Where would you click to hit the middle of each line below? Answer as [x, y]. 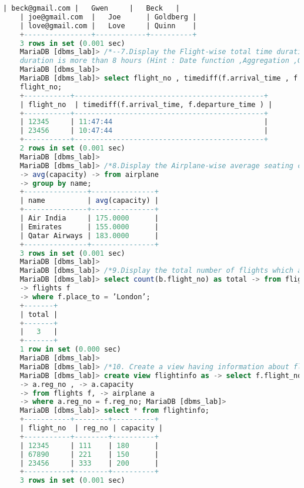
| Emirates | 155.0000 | [89, 227]
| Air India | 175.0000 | [89, 218]
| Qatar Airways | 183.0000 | [89, 235]
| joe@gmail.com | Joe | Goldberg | [108, 17]
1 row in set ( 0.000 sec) [70, 350]
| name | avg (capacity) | [89, 201]
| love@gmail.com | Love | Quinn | [108, 26]
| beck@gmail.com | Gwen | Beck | [91, 8]
